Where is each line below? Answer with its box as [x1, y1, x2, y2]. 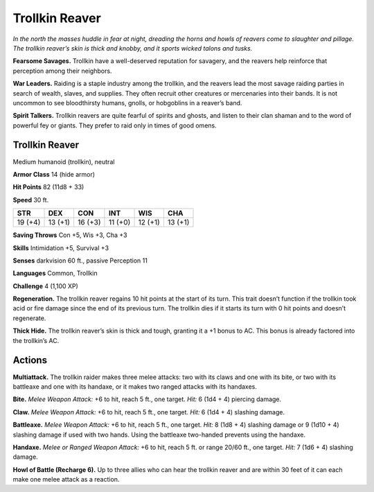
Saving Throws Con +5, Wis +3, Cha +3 [12, 231, 127, 239]
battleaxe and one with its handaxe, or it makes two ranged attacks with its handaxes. [12, 382, 258, 391]
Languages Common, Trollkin [12, 269, 98, 277]
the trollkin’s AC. [12, 336, 60, 344]
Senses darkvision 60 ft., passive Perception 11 [12, 256, 148, 265]
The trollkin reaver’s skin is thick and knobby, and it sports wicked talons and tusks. [12, 44, 253, 52]
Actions [12, 354, 48, 367]
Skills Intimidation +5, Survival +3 [12, 243, 109, 252]
